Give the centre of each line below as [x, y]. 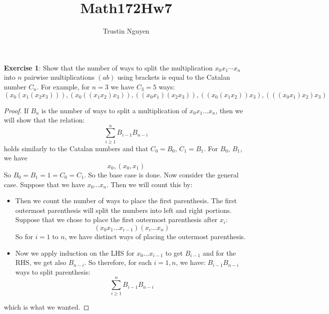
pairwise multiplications [59, 77]
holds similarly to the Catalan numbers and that [76, 148]
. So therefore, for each [118, 262]
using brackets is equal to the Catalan [173, 77]
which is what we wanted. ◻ [47, 307]
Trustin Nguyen [126, 31]
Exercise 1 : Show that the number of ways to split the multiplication [108, 67]
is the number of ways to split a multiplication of [114, 110]
